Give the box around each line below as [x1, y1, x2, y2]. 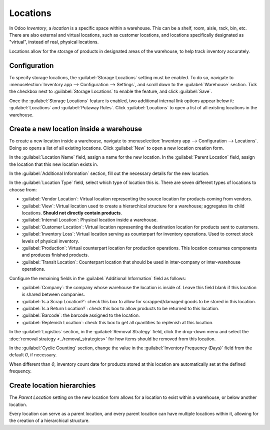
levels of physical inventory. [21, 238, 79, 244]
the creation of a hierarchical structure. [9, 417, 90, 423]
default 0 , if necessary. [9, 352, 57, 358]
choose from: [9, 186, 37, 192]
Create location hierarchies [9, 381, 96, 390]
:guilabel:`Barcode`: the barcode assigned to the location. [21, 312, 140, 318]
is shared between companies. [21, 291, 85, 298]
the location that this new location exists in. [9, 161, 98, 167]
